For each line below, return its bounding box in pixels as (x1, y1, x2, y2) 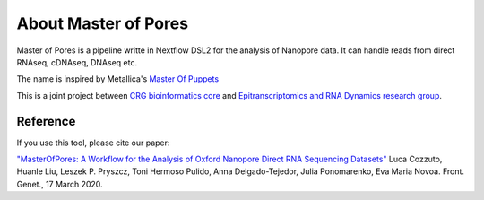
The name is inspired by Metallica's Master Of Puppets (16, 74, 220, 84)
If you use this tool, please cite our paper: (16, 137, 170, 148)
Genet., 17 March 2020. (16, 178, 103, 189)
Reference (16, 113, 76, 129)
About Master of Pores (16, 13, 188, 33)
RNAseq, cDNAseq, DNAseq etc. (16, 57, 138, 67)
